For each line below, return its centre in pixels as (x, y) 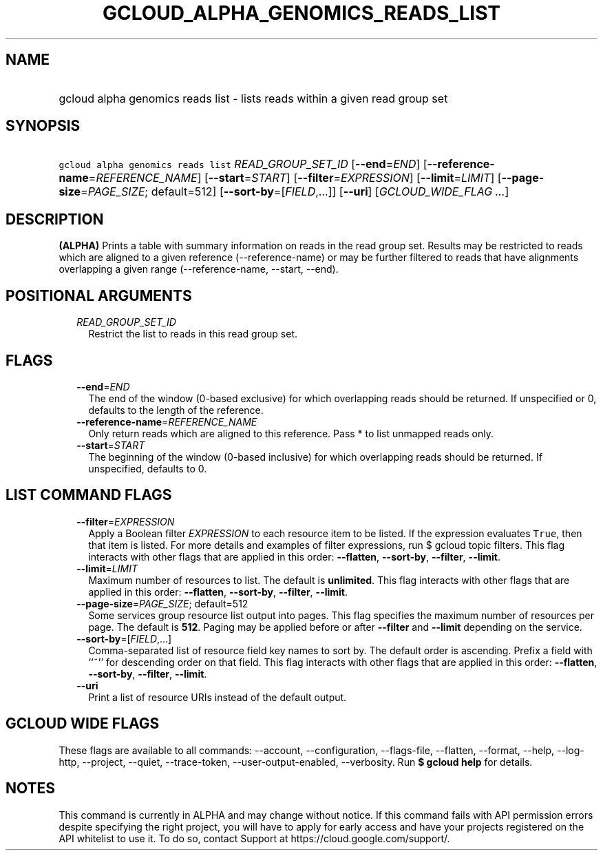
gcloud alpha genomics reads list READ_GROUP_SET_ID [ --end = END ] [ (243, 164)
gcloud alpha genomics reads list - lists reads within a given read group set (253, 98)
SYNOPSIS (43, 126)
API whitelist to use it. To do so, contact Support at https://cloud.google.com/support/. (254, 838)
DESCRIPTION (55, 219)
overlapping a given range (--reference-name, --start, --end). (199, 269)
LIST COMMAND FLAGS (89, 495)
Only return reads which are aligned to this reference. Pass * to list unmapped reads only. (291, 433)
